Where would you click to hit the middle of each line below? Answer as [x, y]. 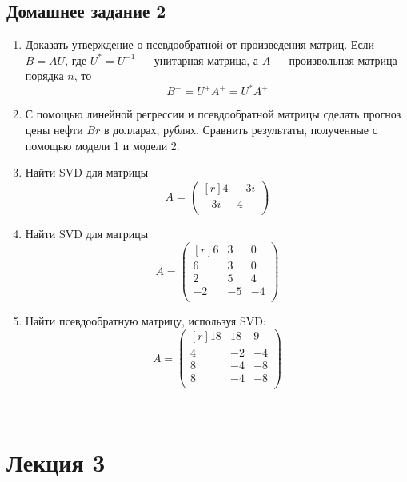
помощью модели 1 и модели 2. [102, 145]
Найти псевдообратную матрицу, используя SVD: [146, 320]
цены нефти [54, 130]
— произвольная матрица [335, 60]
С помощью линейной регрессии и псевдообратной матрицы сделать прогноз [213, 114]
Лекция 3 [56, 462]
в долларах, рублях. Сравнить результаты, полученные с [240, 130]
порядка [44, 76]
